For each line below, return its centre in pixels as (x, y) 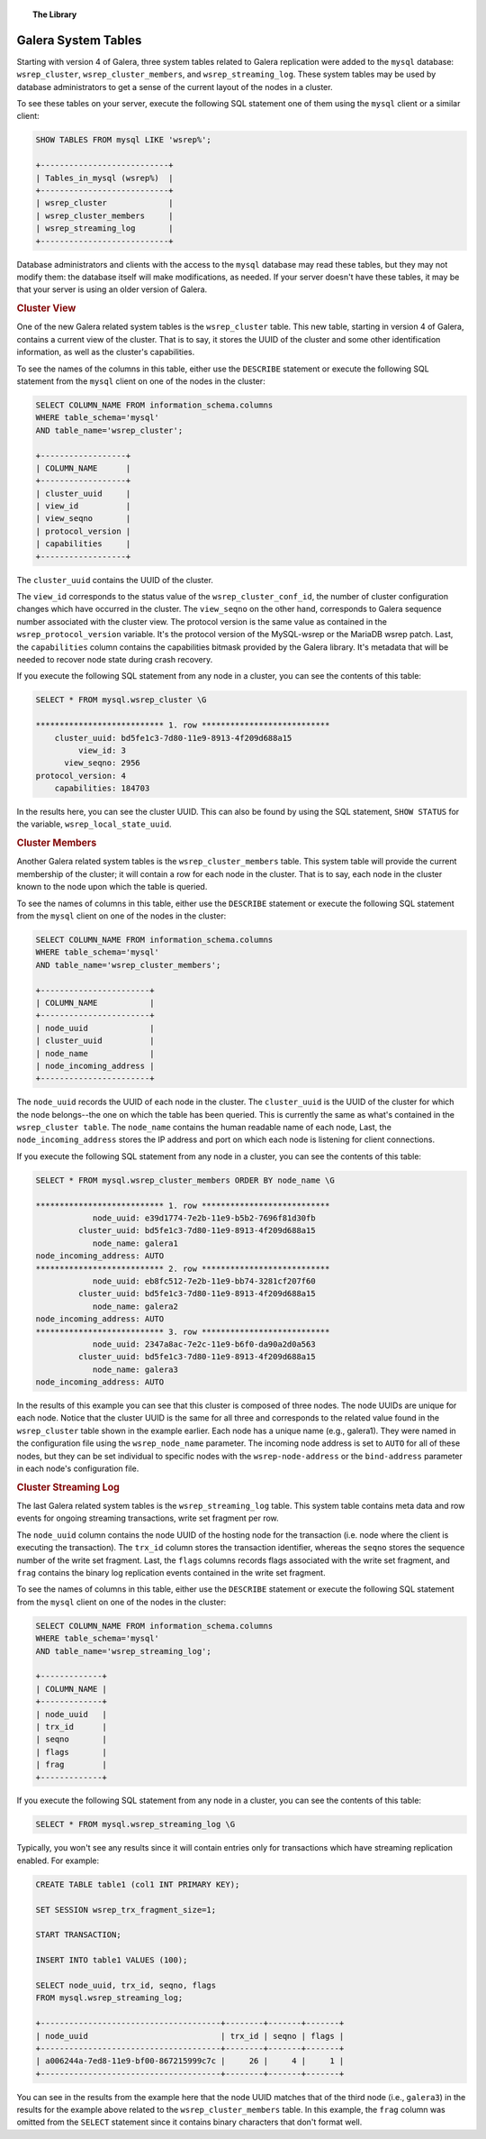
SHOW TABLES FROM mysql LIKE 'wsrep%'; (123, 140)
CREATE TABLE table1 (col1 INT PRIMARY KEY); (138, 1884)
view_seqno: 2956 (103, 763)
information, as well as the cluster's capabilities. (106, 352)
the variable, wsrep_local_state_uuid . (94, 824)
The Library (55, 14)
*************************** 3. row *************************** (183, 1331)
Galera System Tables (79, 40)
